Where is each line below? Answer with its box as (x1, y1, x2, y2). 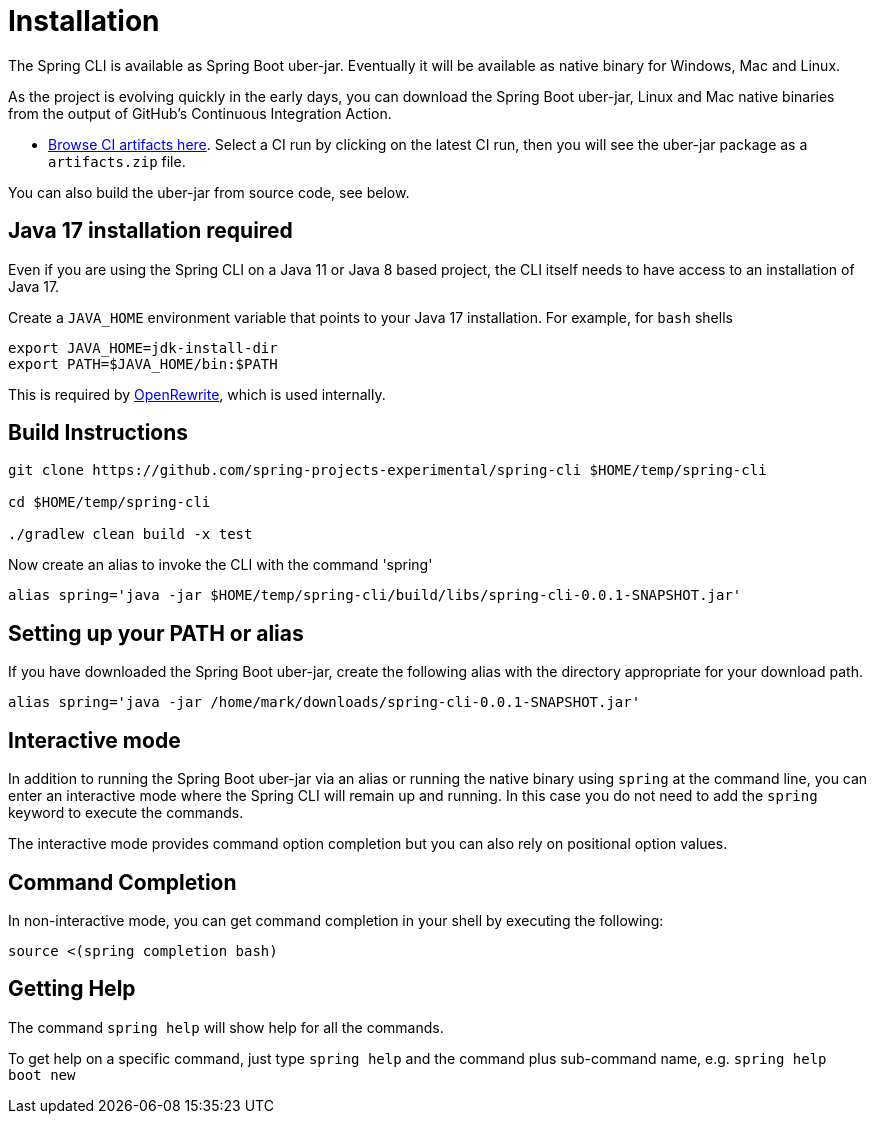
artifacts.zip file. (48, 152, 186, 170)
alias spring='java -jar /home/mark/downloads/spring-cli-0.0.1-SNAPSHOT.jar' (8, 694, 641, 711)
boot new (8, 1066, 76, 1083)
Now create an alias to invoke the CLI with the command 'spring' (8, 556, 433, 574)
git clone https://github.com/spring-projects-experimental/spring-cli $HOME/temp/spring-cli (8, 462, 767, 479)
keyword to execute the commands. (8, 804, 244, 822)
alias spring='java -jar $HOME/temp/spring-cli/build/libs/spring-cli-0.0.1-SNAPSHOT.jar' (8, 587, 742, 604)
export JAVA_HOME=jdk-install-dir (8, 339, 278, 356)
